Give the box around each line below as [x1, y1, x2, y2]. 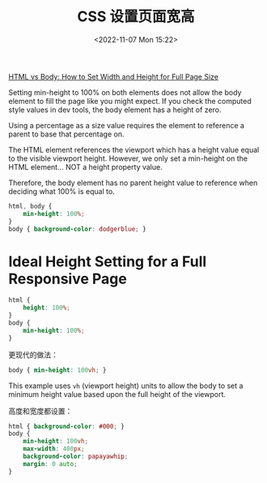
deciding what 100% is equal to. [8, 186, 115, 196]
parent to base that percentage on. [8, 129, 125, 139]
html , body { [8, 202, 53, 210]
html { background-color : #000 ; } [8, 422, 125, 430]
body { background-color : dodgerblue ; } [8, 225, 147, 233]
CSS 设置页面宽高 [76, 7, 195, 26]
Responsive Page [8, 270, 127, 288]
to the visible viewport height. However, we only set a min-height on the [8, 153, 248, 163]
